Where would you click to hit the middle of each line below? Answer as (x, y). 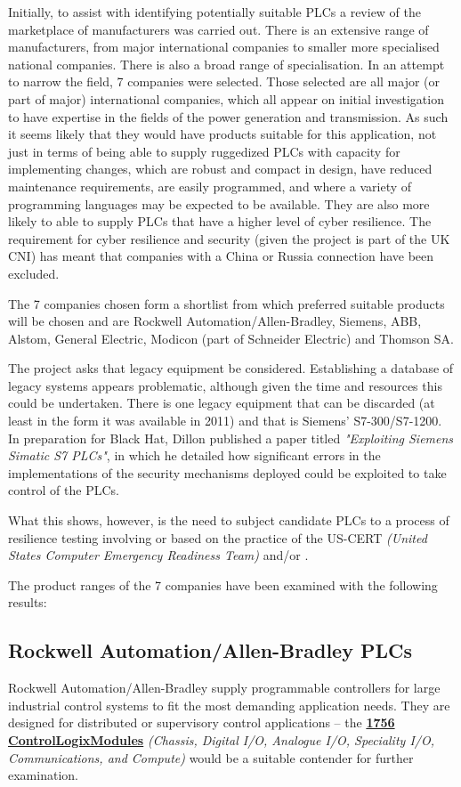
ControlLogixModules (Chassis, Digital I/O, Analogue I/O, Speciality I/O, (221, 739)
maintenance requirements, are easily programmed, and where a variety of (210, 186)
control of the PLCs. (64, 490)
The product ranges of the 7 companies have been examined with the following (223, 584)
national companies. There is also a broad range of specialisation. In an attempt (226, 64)
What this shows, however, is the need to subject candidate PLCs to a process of (229, 520)
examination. (43, 775)
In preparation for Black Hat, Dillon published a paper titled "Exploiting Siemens (231, 438)
